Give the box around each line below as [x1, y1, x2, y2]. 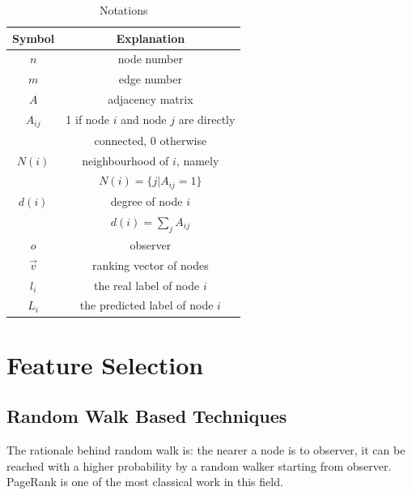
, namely [176, 151, 219, 169]
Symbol [12, 29, 55, 46]
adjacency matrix [108, 91, 193, 108]
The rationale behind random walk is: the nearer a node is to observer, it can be [6, 442, 406, 459]
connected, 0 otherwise [94, 131, 207, 148]
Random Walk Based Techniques [6, 403, 287, 429]
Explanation [116, 29, 185, 46]
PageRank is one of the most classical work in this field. [6, 473, 283, 490]
